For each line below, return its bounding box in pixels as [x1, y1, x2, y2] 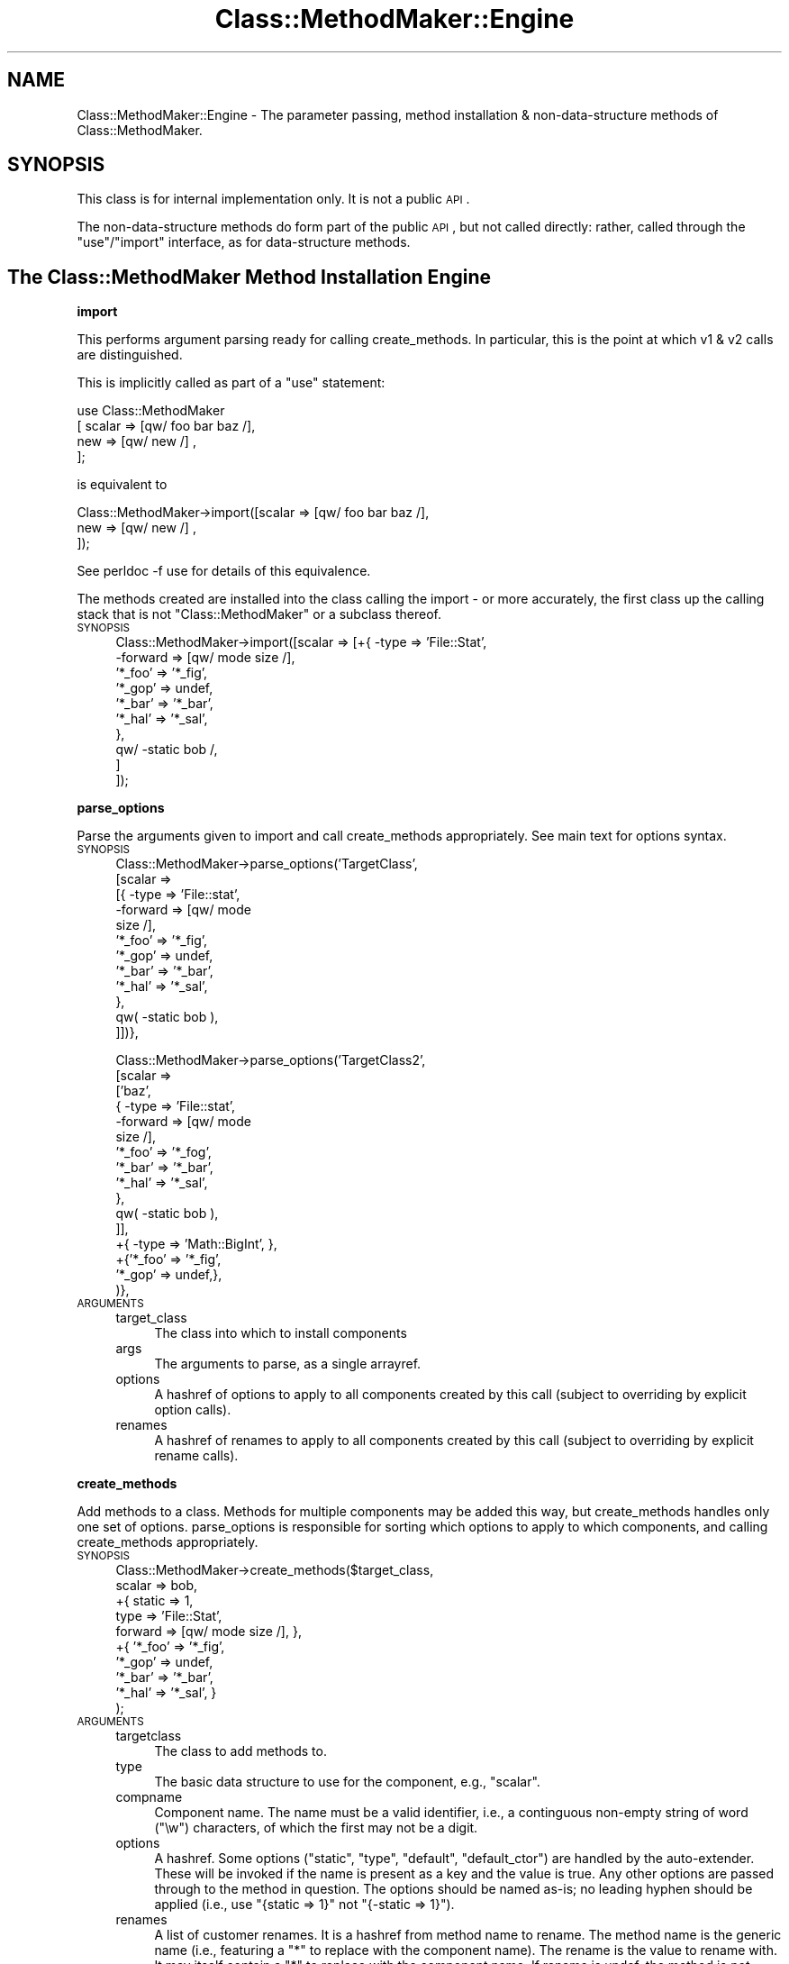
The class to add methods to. [154, 1743, 327, 1759]
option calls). [154, 1402, 231, 1418]
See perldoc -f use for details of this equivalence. [77, 563, 371, 579]
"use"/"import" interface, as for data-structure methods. [77, 234, 411, 250]
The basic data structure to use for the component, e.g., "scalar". [154, 1774, 540, 1790]
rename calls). [154, 1448, 239, 1464]
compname [115, 1789, 183, 1805]
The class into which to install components [154, 1325, 407, 1341]
